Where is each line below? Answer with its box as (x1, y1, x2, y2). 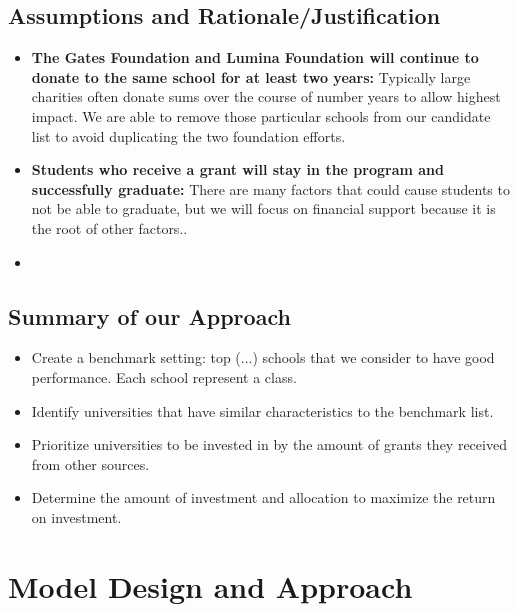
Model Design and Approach (8, 565, 413, 606)
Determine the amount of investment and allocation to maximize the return (31, 487, 496, 508)
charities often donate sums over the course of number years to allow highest (31, 86, 501, 107)
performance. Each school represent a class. (31, 366, 297, 387)
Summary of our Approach (8, 300, 291, 331)
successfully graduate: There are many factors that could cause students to (31, 178, 510, 199)
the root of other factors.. (31, 217, 188, 238)
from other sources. (31, 453, 150, 474)
